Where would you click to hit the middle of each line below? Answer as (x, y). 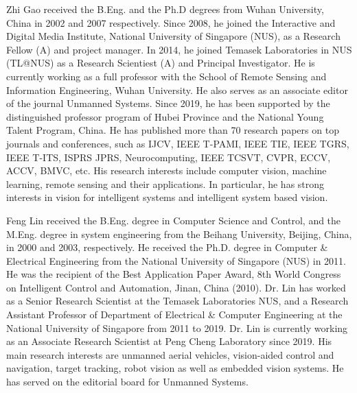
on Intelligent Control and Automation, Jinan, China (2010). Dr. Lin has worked (176, 287)
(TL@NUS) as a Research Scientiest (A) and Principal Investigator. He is (161, 63)
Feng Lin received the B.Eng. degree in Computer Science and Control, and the (174, 220)
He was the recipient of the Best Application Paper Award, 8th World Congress (174, 274)
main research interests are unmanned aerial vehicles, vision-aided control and (170, 354)
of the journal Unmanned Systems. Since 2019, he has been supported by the (168, 103)
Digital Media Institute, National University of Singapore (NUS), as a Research (173, 36)
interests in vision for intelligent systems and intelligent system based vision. (167, 197)
